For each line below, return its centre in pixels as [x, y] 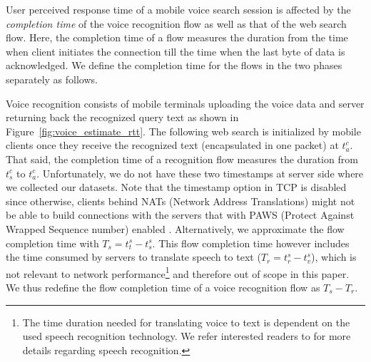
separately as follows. [52, 79]
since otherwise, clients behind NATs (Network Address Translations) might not [181, 201]
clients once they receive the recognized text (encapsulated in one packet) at [172, 145]
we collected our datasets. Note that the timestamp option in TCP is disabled [176, 187]
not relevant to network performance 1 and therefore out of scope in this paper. [178, 272]
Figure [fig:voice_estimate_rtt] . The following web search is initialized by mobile [183, 131]
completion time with [52, 243]
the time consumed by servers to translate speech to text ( [133, 257]
